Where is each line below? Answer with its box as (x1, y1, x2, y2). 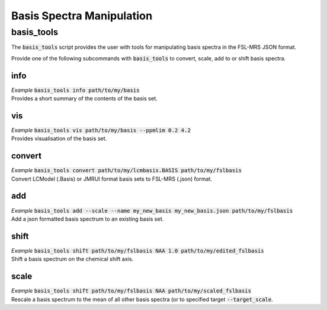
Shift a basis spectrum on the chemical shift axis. (11, 256, 134, 263)
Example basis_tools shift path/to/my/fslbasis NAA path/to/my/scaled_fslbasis (11, 287, 251, 294)
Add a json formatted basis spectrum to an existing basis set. (11, 215, 164, 222)
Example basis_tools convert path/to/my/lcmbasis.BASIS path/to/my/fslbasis (11, 167, 242, 174)
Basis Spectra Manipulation (11, 9, 153, 22)
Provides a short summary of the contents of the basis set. (11, 95, 157, 102)
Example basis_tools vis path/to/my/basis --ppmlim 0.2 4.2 (11, 126, 191, 134)
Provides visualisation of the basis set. (11, 135, 107, 142)
